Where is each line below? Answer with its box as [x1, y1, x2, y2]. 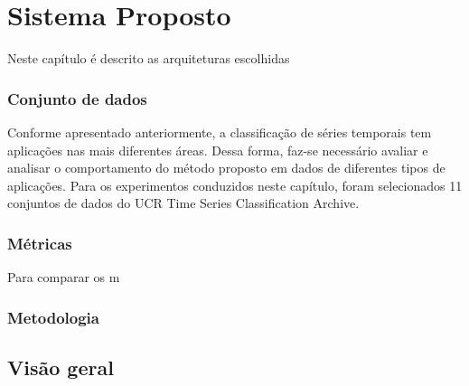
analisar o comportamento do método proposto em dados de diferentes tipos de [7, 158, 446, 177]
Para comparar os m [7, 268, 120, 287]
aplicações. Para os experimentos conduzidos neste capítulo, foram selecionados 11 [7, 175, 463, 194]
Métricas [7, 231, 72, 254]
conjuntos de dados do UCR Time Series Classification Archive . [7, 193, 360, 212]
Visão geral [7, 353, 114, 381]
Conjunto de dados [7, 87, 147, 109]
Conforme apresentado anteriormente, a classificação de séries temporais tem [7, 122, 432, 141]
